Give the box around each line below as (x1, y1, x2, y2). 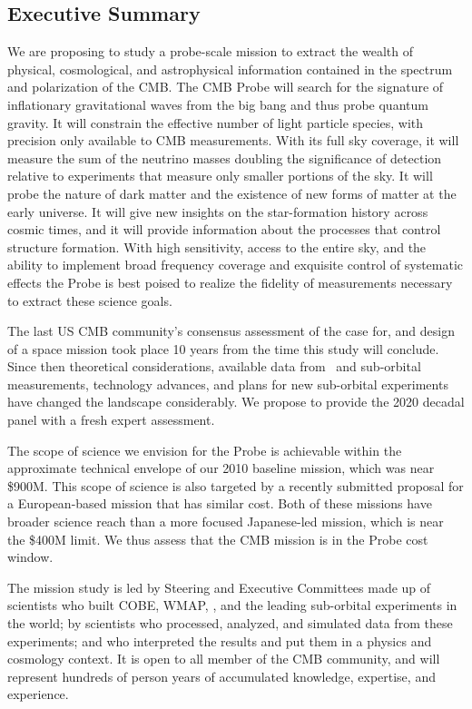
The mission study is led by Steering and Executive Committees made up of (7, 577, 431, 596)
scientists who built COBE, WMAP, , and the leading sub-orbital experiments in (7, 596, 457, 615)
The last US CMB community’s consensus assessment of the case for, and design (7, 321, 455, 340)
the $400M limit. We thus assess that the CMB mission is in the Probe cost (7, 529, 428, 548)
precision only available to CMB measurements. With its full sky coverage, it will (7, 131, 459, 150)
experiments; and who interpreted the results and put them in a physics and (7, 631, 432, 650)
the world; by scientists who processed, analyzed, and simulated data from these (7, 614, 453, 633)
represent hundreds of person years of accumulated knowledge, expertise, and (7, 666, 436, 685)
